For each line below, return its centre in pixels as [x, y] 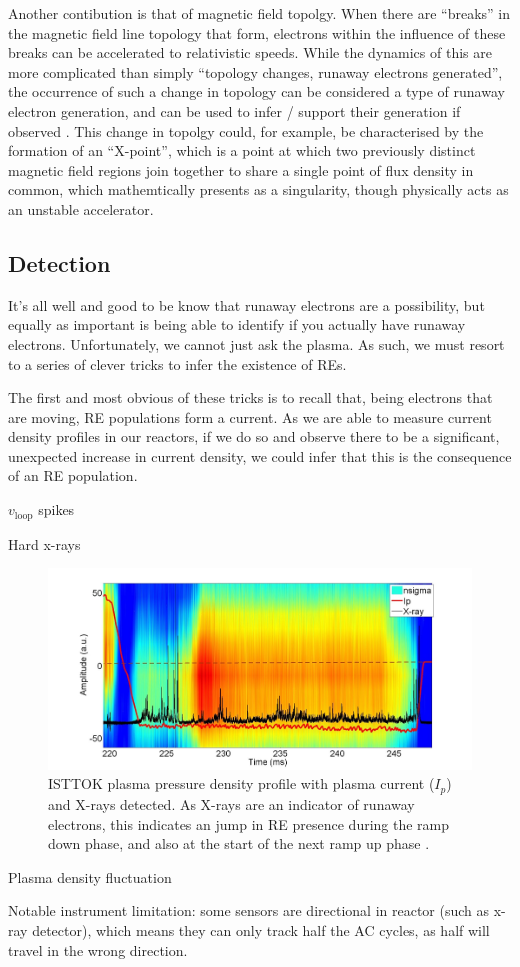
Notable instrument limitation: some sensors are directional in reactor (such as [249, 910]
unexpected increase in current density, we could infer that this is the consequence [260, 455]
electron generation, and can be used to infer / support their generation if [234, 110]
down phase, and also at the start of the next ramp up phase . [239, 843]
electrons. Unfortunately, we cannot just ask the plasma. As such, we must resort [256, 343]
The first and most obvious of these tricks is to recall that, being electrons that [250, 397]
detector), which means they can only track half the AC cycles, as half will [261, 929]
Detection [59, 262]
